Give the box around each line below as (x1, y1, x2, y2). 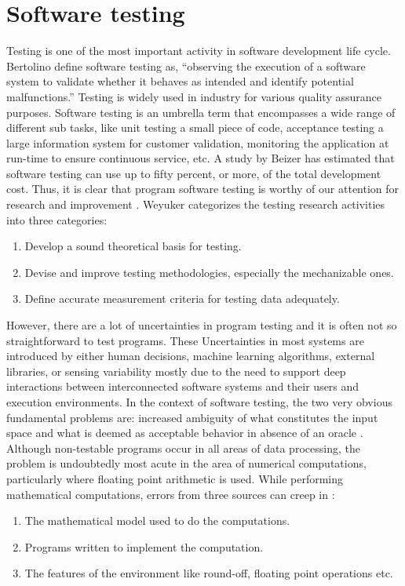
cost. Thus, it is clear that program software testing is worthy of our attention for (6, 180, 400, 197)
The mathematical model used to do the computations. (24, 512, 290, 529)
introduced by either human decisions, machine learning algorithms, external (6, 348, 375, 364)
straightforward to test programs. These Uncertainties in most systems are (6, 332, 364, 348)
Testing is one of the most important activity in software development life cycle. (6, 42, 391, 59)
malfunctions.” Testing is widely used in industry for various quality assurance (6, 88, 381, 104)
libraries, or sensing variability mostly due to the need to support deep (6, 362, 346, 379)
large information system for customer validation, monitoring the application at (6, 134, 389, 151)
